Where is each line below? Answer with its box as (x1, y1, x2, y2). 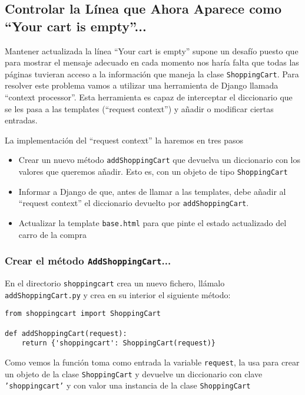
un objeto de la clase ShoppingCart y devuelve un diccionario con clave (5, 367, 263, 380)
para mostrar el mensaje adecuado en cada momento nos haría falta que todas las (5, 56, 299, 68)
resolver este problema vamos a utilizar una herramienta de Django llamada (5, 79, 279, 92)
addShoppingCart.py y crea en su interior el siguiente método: (5, 288, 231, 301)
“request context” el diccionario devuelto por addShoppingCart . (18, 197, 249, 209)
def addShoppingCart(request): (5, 329, 127, 338)
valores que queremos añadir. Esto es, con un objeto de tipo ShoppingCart (18, 165, 288, 178)
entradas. (5, 114, 38, 126)
